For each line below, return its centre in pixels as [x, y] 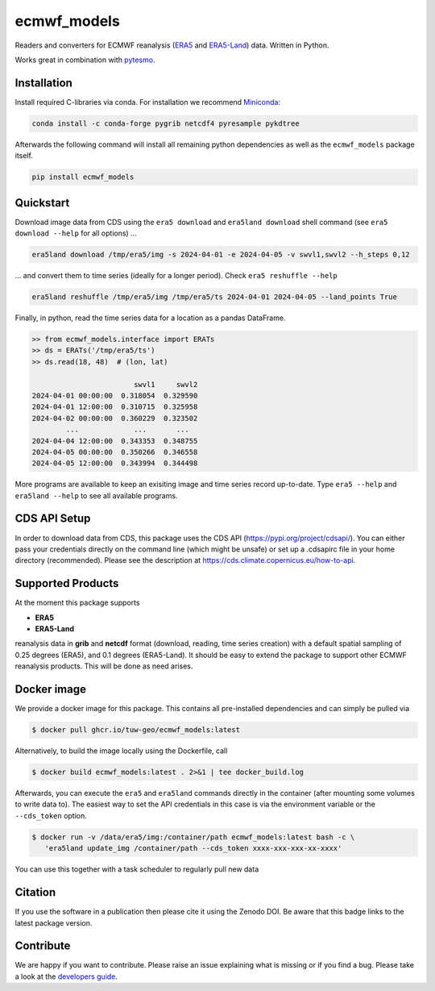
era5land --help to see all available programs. [96, 495]
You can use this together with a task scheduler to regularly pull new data [137, 869]
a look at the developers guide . [66, 976]
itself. [24, 156]
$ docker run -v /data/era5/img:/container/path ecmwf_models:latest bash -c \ [193, 837]
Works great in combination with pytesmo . [85, 60]
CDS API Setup [53, 519]
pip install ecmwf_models [83, 177]
